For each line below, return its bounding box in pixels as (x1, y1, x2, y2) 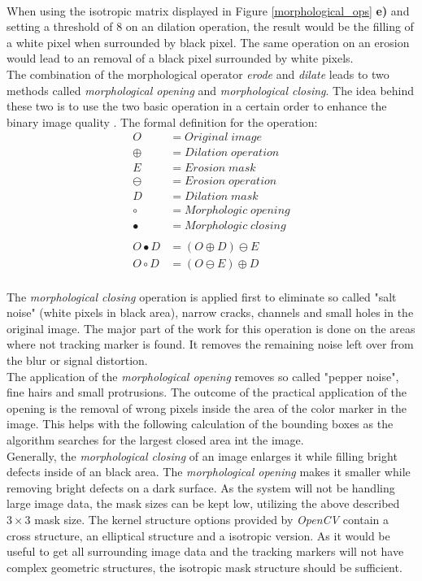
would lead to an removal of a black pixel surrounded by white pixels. (7, 50, 354, 67)
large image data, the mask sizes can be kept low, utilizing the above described (7, 495, 400, 512)
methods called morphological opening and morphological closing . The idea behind (7, 81, 415, 98)
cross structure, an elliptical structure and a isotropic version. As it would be (7, 527, 390, 544)
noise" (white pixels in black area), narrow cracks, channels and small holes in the (7, 304, 414, 321)
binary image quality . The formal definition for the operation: (7, 113, 318, 130)
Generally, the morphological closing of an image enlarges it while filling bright (7, 447, 398, 464)
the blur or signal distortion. (7, 352, 148, 369)
